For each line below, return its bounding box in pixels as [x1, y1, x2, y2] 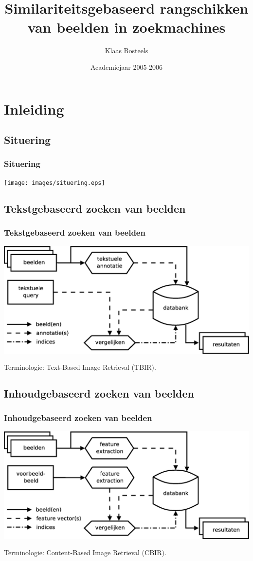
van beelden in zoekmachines [27, 17, 226, 37]
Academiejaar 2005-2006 [90, 61, 163, 72]
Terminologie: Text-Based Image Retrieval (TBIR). [4, 362, 156, 372]
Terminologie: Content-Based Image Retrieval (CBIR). [4, 547, 166, 558]
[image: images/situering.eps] [4, 179, 105, 186]
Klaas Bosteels [105, 45, 148, 56]
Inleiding [4, 99, 64, 119]
